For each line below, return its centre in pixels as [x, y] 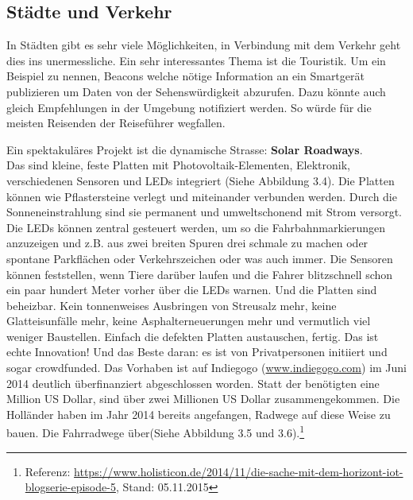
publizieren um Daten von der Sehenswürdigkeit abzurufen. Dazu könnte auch [196, 91]
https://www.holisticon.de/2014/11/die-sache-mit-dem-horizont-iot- [239, 471]
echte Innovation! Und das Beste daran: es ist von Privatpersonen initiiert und [197, 352]
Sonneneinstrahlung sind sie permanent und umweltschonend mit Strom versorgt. [205, 212]
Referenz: [48, 471]
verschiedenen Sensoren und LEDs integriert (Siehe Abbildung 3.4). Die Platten [201, 180]
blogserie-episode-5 [70, 487]
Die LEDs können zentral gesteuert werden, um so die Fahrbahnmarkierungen [196, 227]
